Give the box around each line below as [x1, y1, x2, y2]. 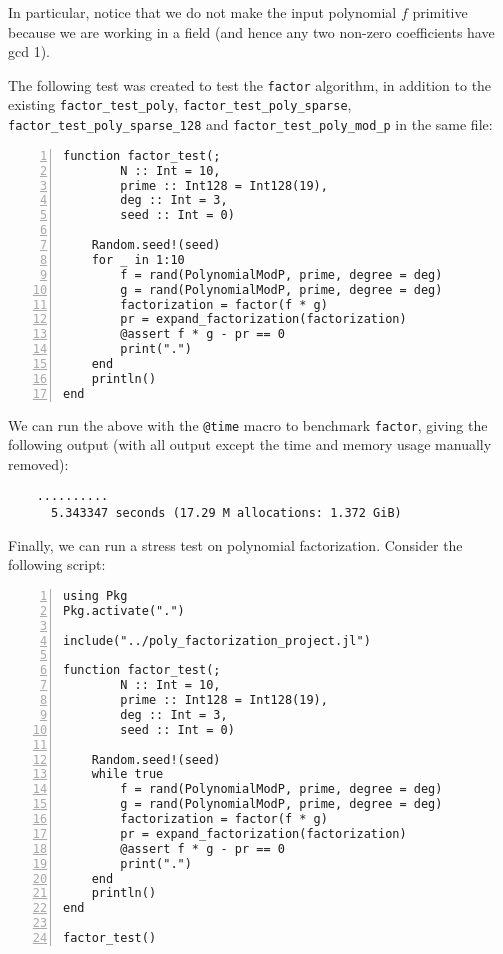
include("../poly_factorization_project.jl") [63, 633, 371, 648]
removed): [8, 453, 69, 474]
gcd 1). [8, 41, 50, 62]
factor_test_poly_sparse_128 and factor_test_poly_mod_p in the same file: [8, 114, 493, 135]
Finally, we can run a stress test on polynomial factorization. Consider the [8, 534, 463, 555]
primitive [412, 2, 468, 22]
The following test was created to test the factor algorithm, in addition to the [8, 74, 492, 95]
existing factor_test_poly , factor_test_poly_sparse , [8, 94, 352, 115]
